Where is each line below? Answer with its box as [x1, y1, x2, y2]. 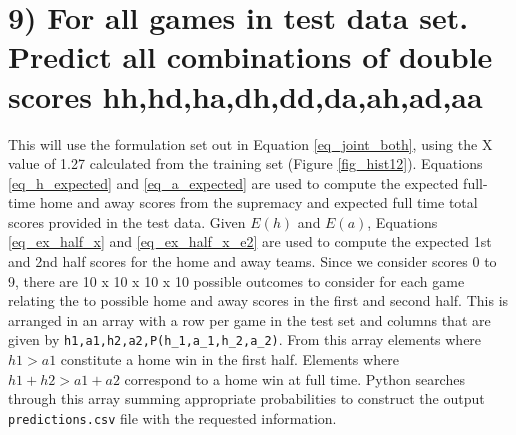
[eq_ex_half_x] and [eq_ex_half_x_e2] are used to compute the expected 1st [8, 231, 492, 252]
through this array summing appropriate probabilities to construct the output [8, 388, 485, 409]
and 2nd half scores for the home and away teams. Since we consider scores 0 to [8, 251, 497, 272]
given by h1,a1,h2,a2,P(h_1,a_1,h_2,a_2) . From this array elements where [8, 329, 482, 350]
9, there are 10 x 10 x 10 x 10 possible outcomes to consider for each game [8, 270, 465, 291]
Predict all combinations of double [8, 36, 493, 77]
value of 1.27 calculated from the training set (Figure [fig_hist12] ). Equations [8, 153, 483, 174]
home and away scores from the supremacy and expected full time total [39, 192, 478, 213]
